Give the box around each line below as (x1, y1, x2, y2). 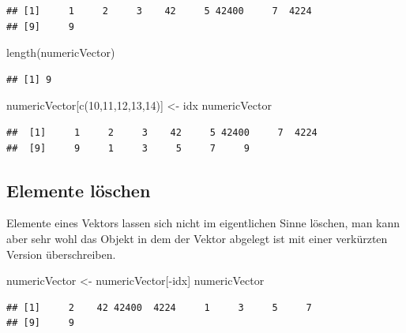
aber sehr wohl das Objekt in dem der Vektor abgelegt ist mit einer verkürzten (6, 230, 388, 246)
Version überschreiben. (6, 245, 116, 262)
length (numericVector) (6, 44, 115, 61)
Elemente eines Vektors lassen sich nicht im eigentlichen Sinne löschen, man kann (6, 215, 400, 231)
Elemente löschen (6, 178, 151, 202)
